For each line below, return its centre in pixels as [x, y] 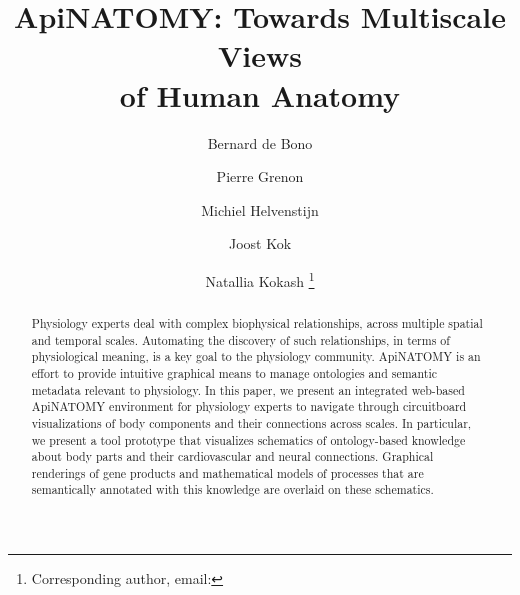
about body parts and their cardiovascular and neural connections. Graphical [232, 456]
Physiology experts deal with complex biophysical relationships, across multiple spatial [257, 322]
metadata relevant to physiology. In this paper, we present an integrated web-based [248, 389]
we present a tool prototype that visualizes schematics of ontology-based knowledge [248, 439]
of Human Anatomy [260, 94]
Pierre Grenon [260, 176]
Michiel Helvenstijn [260, 209]
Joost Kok [260, 243]
